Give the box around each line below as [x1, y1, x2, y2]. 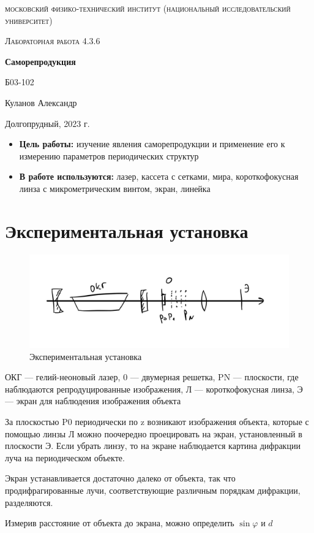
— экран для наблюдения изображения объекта [5, 394, 181, 407]
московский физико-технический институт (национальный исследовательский [5, 2, 291, 14]
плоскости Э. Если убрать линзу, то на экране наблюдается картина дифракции [5, 439, 301, 452]
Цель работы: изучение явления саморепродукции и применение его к [19, 137, 285, 150]
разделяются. [5, 496, 53, 508]
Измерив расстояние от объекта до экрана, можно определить [5, 516, 234, 529]
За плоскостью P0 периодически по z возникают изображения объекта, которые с [5, 415, 309, 428]
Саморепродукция [5, 55, 76, 67]
